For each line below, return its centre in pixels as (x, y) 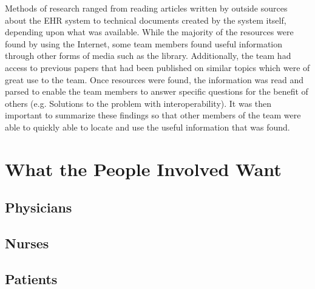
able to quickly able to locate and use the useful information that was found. (147, 127)
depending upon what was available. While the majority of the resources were (149, 32)
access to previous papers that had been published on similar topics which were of (157, 67)
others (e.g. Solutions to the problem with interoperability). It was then (138, 103)
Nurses (27, 243)
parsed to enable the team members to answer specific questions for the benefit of (157, 91)
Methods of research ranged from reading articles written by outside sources (146, 8)
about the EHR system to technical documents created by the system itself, (146, 20)
